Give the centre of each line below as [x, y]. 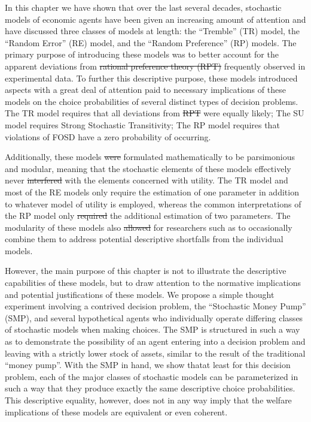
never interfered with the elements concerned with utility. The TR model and [147, 180]
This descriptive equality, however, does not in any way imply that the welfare [148, 400]
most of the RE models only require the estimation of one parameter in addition [152, 192]
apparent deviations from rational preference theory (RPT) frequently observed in [155, 66]
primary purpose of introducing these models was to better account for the [142, 54]
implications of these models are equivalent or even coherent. [116, 412]
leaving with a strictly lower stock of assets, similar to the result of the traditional [155, 353]
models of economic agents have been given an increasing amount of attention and [155, 19]
